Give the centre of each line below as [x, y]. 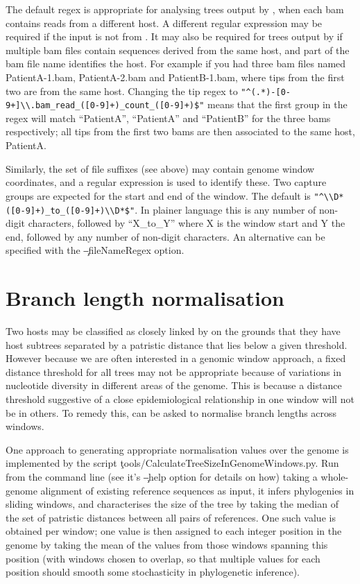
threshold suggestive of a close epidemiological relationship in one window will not [180, 399]
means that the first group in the [277, 104]
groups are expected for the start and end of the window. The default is [158, 195]
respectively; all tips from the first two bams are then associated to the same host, [180, 131]
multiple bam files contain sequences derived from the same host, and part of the [178, 50]
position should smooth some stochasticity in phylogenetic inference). [153, 572]
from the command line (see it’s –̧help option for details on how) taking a [162, 476]
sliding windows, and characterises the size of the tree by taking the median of [172, 504]
